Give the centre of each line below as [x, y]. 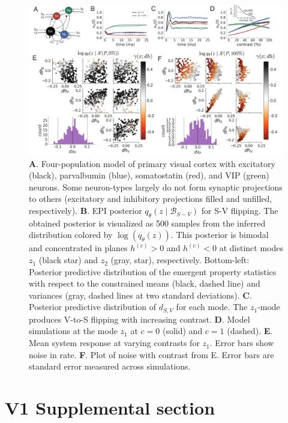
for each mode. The [212, 307]
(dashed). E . [250, 331]
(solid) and [182, 331]
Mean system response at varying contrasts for [114, 343]
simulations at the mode [73, 331]
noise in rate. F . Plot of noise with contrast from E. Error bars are [151, 354]
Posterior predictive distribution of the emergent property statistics [153, 271]
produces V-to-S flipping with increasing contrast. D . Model [139, 319]
